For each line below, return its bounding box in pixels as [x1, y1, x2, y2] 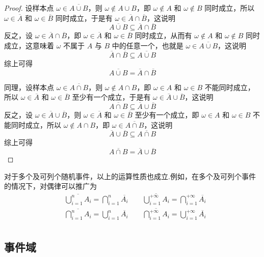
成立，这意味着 [4, 40, 54, 50]
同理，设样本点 [4, 81, 54, 92]
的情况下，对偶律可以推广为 [4, 181, 97, 191]
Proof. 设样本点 [4, 3, 54, 13]
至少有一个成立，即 [135, 109, 199, 120]
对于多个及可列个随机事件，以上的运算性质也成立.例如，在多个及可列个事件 [4, 170, 256, 181]
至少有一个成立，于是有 [72, 92, 151, 102]
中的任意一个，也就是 [112, 40, 183, 50]
